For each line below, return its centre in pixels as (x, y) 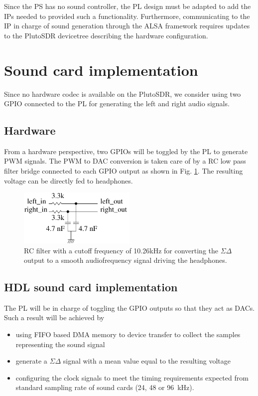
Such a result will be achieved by (54, 317)
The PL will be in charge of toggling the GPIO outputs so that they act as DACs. (129, 307)
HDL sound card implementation (91, 287)
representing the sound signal (60, 344)
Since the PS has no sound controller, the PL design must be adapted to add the (128, 6)
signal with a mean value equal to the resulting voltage (147, 361)
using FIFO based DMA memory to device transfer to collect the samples (128, 334)
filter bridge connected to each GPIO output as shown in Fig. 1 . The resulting (124, 171)
